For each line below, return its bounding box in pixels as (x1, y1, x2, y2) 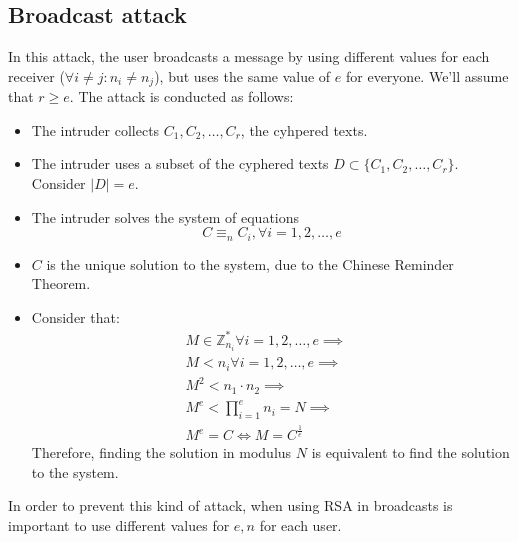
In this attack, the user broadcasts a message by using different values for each (8, 46, 490, 67)
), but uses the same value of (154, 65, 331, 86)
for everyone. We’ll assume (346, 65, 509, 86)
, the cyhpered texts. (240, 119, 368, 140)
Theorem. (31, 273, 91, 294)
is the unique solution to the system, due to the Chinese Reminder (46, 253, 454, 274)
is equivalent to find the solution (311, 442, 510, 463)
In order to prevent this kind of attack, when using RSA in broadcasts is (8, 495, 453, 516)
